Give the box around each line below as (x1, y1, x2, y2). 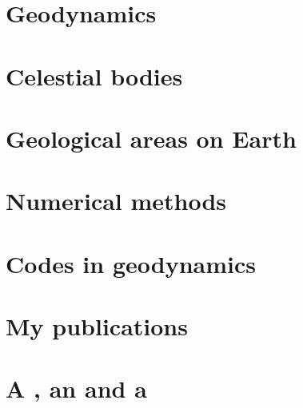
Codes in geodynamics (6, 247, 256, 279)
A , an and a (6, 372, 147, 405)
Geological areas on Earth (6, 121, 297, 154)
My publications (6, 310, 188, 343)
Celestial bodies (6, 59, 183, 92)
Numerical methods (6, 184, 227, 217)
